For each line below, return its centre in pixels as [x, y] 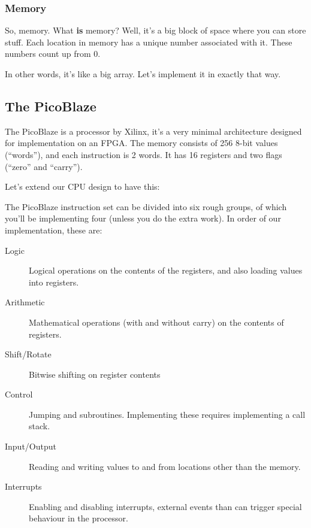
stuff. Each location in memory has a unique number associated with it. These [149, 42]
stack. [40, 426]
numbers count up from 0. [53, 54]
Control [19, 394]
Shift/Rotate [28, 354]
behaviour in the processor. [78, 518]
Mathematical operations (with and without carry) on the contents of [156, 322]
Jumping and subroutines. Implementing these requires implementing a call [167, 414]
